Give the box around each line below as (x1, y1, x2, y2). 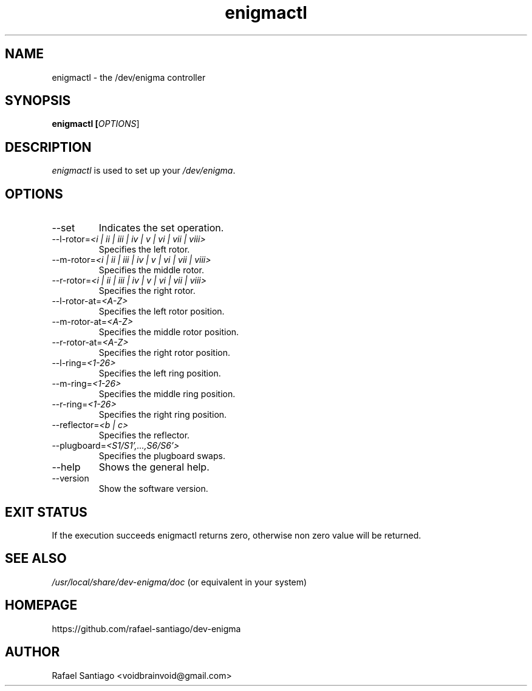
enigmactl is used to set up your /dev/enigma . (52, 165, 236, 176)
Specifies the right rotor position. (98, 347, 230, 358)
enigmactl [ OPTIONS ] (52, 118, 140, 129)
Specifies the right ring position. (98, 409, 227, 420)
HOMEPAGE (5, 597, 78, 613)
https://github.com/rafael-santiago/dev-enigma (52, 623, 241, 634)
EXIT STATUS (5, 504, 87, 520)
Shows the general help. (98, 461, 210, 474)
